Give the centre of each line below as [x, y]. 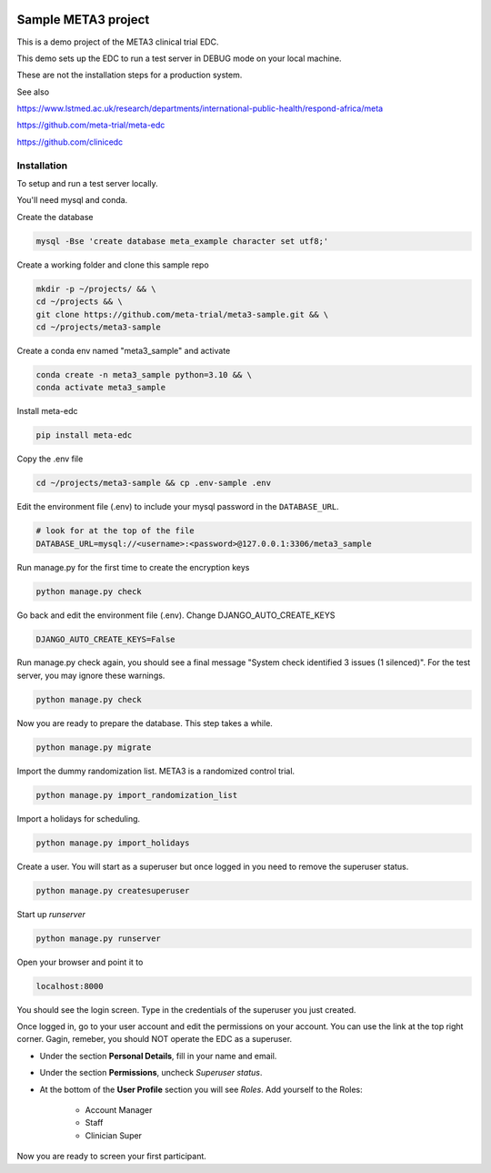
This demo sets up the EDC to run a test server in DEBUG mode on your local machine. [179, 58]
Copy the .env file [50, 459]
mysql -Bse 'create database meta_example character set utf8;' [182, 241]
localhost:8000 [70, 986]
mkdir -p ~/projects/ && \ [96, 288]
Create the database [55, 217]
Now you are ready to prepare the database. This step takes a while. [145, 723]
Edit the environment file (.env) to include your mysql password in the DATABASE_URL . [178, 507]
